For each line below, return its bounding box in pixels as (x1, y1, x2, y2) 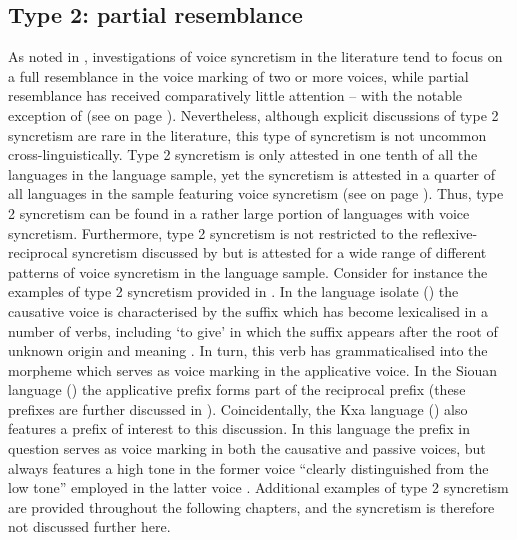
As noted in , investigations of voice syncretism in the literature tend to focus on (8, 46, 503, 67)
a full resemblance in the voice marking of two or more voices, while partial (8, 65, 469, 86)
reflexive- (422, 222, 478, 243)
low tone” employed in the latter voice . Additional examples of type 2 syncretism (8, 477, 509, 498)
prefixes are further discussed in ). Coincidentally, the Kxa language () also (8, 398, 468, 419)
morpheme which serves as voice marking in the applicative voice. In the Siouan (8, 359, 498, 380)
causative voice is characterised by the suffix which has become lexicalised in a (8, 300, 488, 321)
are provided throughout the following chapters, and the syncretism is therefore (8, 496, 495, 517)
